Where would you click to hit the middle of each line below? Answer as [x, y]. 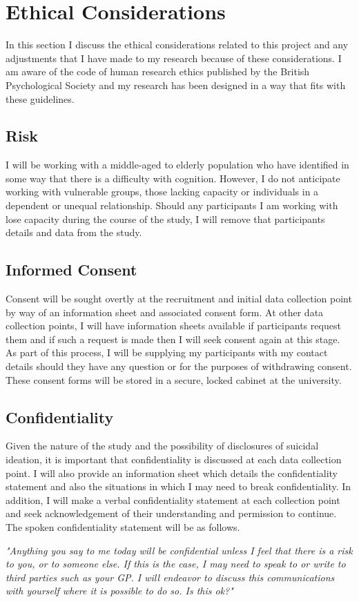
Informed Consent [71, 270]
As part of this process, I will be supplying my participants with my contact [167, 352]
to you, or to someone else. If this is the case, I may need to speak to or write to [176, 564]
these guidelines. [40, 98]
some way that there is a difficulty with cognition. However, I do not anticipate [173, 178]
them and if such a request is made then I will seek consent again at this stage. [173, 339]
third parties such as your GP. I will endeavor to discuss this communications [170, 577]
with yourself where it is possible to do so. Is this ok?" [119, 591]
